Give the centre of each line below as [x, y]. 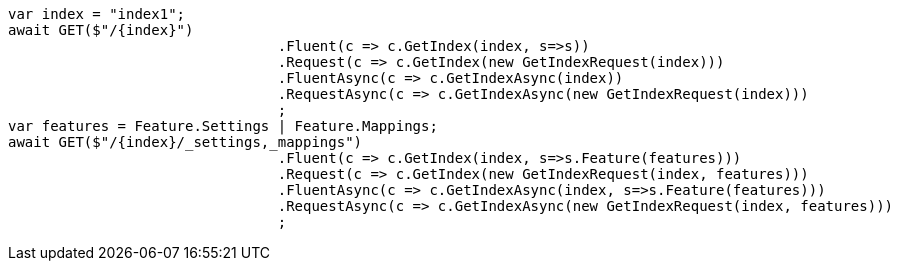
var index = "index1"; [97, 14]
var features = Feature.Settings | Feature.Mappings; [223, 126]
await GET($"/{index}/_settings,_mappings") [185, 142]
